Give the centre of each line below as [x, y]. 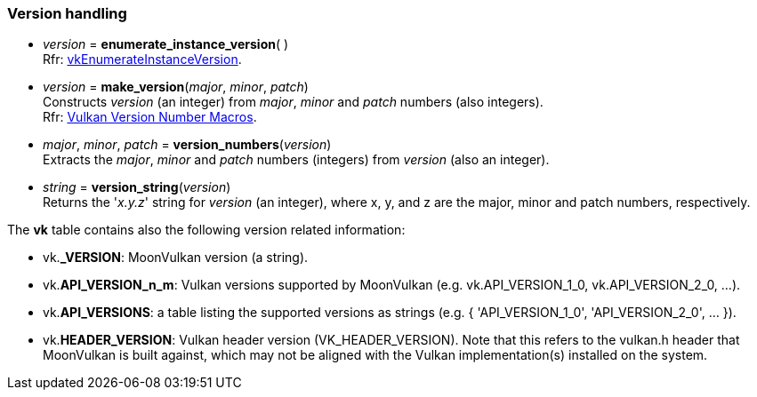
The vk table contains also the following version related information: [206, 230]
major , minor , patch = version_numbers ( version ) [187, 145]
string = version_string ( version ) [137, 187]
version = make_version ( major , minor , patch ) [176, 87]
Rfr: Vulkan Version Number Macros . [150, 117]
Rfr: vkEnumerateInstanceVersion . [142, 60]
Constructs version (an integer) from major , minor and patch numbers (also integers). [293, 102]
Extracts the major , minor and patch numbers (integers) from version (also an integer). [296, 160]
